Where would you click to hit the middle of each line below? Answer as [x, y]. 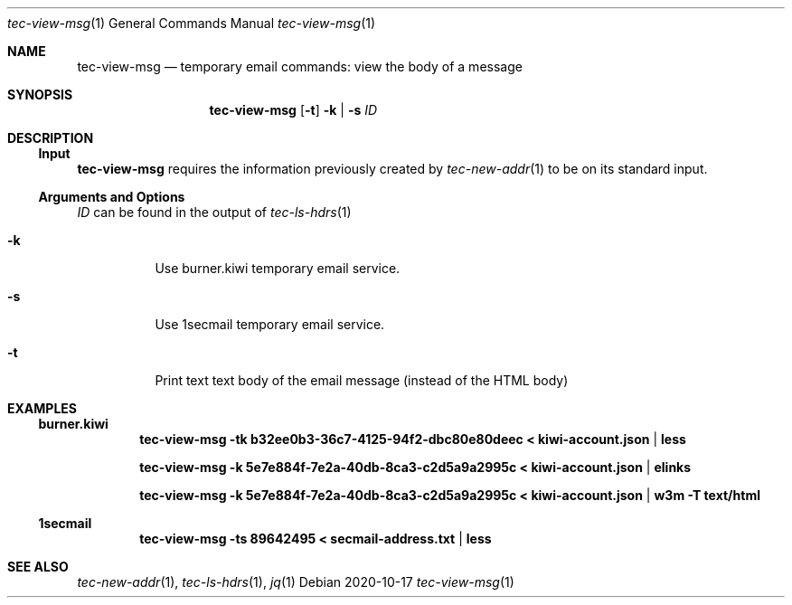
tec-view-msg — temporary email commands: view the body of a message [300, 66]
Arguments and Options [112, 197]
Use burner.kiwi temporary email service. [278, 268]
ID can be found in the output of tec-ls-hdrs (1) [214, 212]
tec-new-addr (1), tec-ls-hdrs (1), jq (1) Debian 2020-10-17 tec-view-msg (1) [296, 582]
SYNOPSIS [40, 95]
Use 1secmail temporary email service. [270, 324]
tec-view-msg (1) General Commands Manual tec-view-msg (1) [192, 23]
